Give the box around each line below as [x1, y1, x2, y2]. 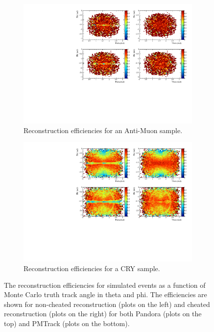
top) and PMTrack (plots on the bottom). [4, 318, 130, 328]
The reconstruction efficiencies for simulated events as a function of [4, 279, 206, 290]
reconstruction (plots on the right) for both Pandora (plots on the [4, 308, 202, 319]
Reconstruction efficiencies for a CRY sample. [24, 263, 160, 273]
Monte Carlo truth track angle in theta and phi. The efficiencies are [4, 289, 207, 300]
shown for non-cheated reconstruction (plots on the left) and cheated [4, 299, 210, 309]
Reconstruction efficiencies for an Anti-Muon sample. [24, 125, 183, 135]
